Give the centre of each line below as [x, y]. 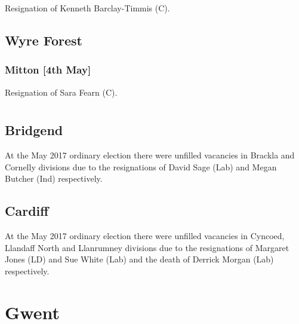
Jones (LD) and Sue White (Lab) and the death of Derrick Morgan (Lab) [139, 259]
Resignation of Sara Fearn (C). [61, 92]
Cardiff [27, 211]
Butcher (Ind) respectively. [54, 178]
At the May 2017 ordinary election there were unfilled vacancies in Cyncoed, [145, 236]
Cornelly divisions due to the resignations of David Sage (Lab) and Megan [141, 166]
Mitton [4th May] [48, 70]
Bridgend [34, 130]
